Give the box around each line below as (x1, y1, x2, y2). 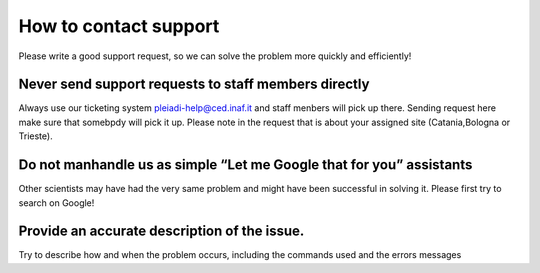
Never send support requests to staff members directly (18, 76, 370, 93)
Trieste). (18, 130, 54, 142)
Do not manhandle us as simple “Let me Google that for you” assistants (18, 156, 473, 174)
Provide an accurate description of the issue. (18, 223, 305, 240)
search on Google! (18, 196, 95, 209)
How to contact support (18, 15, 220, 37)
